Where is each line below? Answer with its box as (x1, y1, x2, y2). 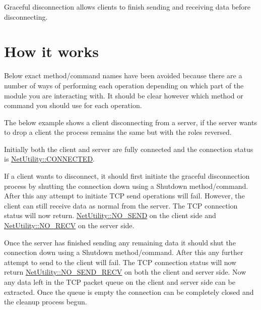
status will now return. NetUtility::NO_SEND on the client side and (4, 210, 216, 221)
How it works (4, 41, 99, 62)
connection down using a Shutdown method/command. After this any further (4, 247, 243, 257)
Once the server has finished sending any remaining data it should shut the (4, 237, 236, 247)
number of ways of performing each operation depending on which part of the (4, 80, 244, 90)
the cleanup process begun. (4, 296, 87, 307)
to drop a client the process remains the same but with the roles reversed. (4, 127, 232, 137)
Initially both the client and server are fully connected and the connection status (4, 143, 253, 154)
